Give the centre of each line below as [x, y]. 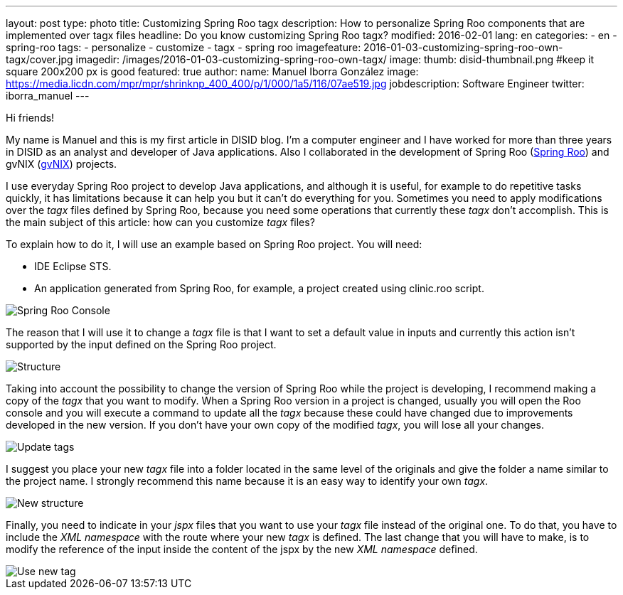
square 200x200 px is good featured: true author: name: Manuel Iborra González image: [212, 71]
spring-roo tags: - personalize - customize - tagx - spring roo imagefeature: [183, 47]
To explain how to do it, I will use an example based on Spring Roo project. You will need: [214, 244]
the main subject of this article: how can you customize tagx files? [160, 222]
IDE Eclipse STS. [73, 266]
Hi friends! [30, 118]
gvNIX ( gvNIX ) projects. [62, 164]
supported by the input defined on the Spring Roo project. [141, 344]
